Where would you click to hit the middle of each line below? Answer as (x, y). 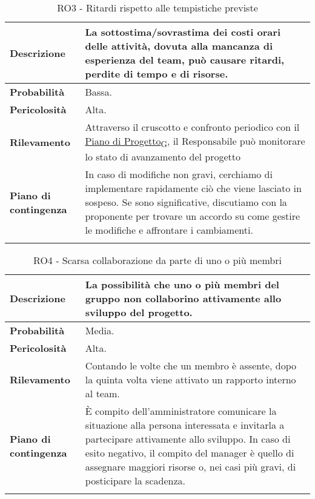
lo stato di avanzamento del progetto (163, 157)
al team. (102, 394)
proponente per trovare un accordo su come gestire (193, 216)
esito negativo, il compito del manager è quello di (190, 453)
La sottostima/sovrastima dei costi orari (183, 32)
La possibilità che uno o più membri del (182, 285)
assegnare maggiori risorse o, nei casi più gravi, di (191, 467)
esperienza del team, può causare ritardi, (185, 60)
